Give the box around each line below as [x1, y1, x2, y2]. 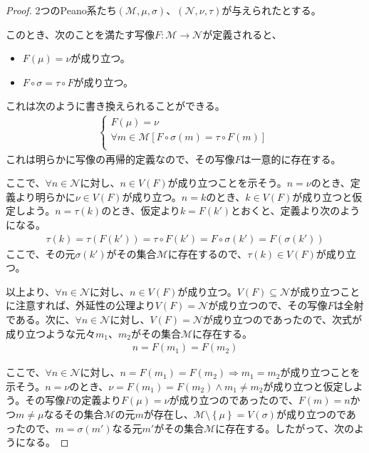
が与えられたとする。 [222, 3, 321, 17]
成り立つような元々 [6, 326, 95, 340]
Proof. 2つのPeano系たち [6, 3, 117, 17]
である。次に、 [6, 311, 76, 326]
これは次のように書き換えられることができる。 [6, 98, 225, 113]
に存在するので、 [167, 246, 248, 261]
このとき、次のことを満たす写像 [6, 26, 155, 41]
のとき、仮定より [101, 203, 180, 218]
